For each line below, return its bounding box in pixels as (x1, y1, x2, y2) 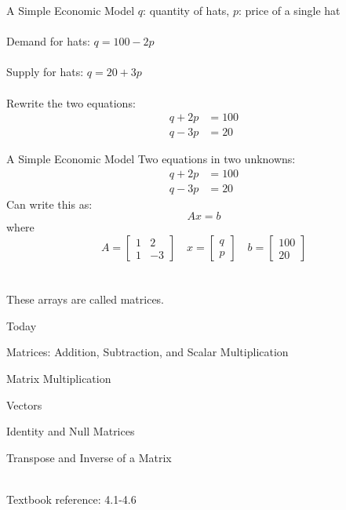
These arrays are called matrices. (6, 291, 165, 308)
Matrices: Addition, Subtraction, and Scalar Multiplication (6, 344, 289, 360)
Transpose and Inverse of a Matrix (6, 449, 172, 465)
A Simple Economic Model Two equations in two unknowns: (6, 151, 296, 167)
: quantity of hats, (143, 2, 230, 18)
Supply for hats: (6, 64, 84, 80)
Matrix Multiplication (6, 370, 111, 387)
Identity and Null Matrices (6, 423, 135, 439)
